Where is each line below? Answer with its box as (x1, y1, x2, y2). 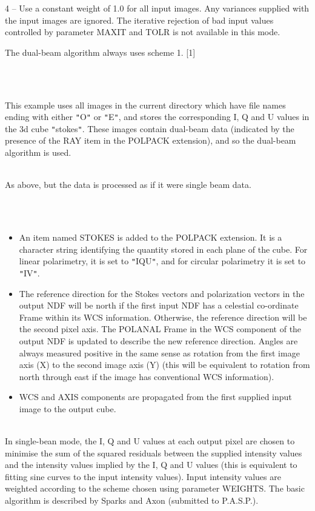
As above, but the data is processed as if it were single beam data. (5, 178, 251, 191)
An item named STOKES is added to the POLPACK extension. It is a (19, 231, 282, 244)
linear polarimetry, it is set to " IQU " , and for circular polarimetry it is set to (19, 255, 306, 267)
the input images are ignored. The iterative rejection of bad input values (5, 13, 274, 26)
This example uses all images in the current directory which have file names (5, 98, 286, 111)
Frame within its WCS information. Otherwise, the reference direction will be (19, 310, 307, 323)
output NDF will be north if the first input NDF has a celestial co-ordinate (19, 299, 299, 312)
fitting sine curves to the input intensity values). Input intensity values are (5, 470, 281, 483)
